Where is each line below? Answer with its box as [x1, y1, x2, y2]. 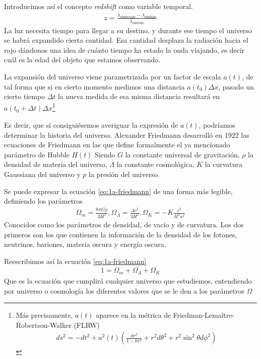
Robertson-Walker [16, 319, 72, 330]
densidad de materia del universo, [4, 159, 107, 169]
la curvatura [205, 159, 242, 169]
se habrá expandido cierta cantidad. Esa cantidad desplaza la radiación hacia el [4, 35, 248, 45]
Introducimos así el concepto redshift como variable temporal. [4, 1, 193, 11]
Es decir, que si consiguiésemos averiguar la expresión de [4, 120, 178, 130]
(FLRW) [73, 319, 100, 330]
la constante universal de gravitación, [125, 149, 240, 159]
